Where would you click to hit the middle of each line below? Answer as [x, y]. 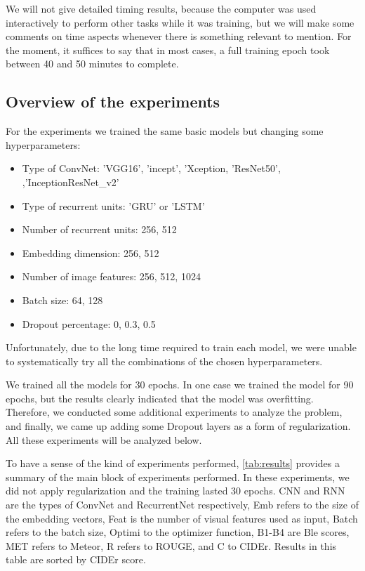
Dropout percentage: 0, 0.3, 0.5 [89, 323]
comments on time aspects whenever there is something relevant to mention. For [179, 36]
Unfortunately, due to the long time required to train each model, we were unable [181, 347]
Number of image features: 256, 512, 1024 [111, 276]
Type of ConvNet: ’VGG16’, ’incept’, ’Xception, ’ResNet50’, [151, 168]
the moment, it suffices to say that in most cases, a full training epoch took [168, 50]
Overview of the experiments [113, 101]
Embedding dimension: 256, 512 [91, 252]
